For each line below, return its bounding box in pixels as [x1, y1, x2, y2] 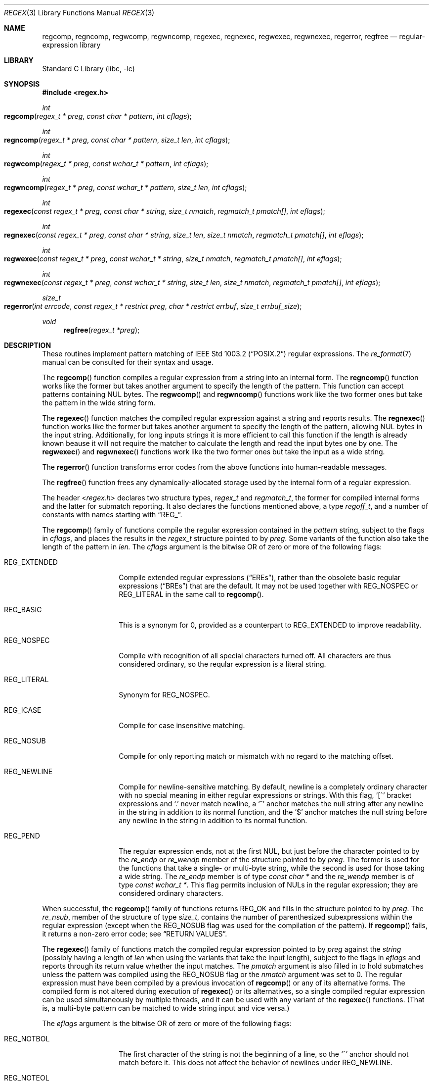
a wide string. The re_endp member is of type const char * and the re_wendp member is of [119, 872, 415, 881]
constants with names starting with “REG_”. [42, 510, 182, 519]
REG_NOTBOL [4, 1034, 50, 1043]
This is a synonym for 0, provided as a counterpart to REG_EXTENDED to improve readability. [119, 621, 422, 629]
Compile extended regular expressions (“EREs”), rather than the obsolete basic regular [119, 573, 401, 582]
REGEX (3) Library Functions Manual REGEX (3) [4, 8, 155, 17]
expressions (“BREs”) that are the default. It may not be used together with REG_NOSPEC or [119, 582, 418, 590]
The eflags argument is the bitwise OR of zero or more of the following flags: [42, 1019, 292, 1028]
